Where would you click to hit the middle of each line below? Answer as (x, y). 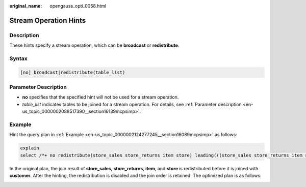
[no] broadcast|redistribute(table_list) (73, 72)
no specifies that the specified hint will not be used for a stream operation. (100, 97)
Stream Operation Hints (48, 20)
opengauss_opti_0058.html (78, 6)
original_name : (26, 6)
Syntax (18, 58)
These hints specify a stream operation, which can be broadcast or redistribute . (94, 45)
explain (30, 148)
